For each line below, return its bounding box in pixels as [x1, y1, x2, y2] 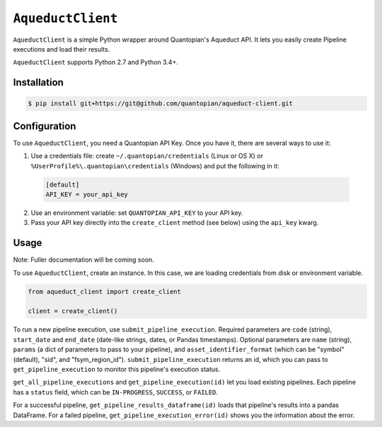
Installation [13, 76, 64, 88]
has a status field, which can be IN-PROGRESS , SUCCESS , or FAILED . [13, 387, 219, 396]
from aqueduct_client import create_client [28, 287, 182, 296]
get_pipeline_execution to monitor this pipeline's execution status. [13, 365, 221, 373]
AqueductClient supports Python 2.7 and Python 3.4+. [13, 58, 178, 66]
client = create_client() [28, 308, 118, 315]
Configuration [13, 120, 76, 132]
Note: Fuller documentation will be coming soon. [13, 255, 155, 264]
